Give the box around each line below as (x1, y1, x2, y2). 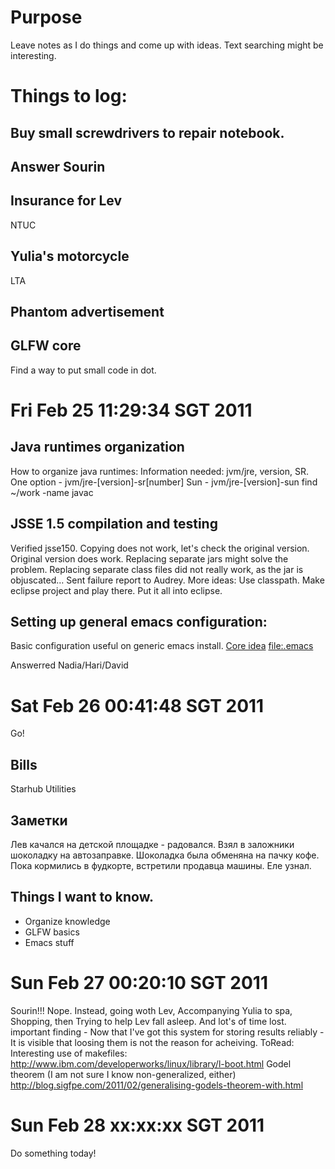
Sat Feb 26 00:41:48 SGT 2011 (10, 694, 265, 717)
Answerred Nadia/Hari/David (10, 659, 129, 671)
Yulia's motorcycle (10, 248, 130, 265)
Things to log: (10, 85, 128, 108)
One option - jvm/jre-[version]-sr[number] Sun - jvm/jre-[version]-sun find (10, 476, 318, 488)
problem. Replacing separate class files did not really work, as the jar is (10, 563, 304, 575)
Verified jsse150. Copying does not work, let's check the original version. (10, 542, 310, 554)
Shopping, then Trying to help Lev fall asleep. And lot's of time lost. (10, 1015, 287, 1027)
